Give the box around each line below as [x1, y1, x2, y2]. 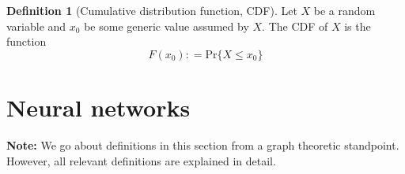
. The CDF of [262, 17, 328, 34]
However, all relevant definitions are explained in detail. [6, 152, 276, 168]
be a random [313, 2, 376, 18]
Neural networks [6, 91, 191, 123]
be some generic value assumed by [84, 17, 249, 34]
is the [344, 17, 371, 34]
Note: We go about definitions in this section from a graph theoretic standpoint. [6, 136, 399, 153]
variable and [6, 17, 66, 34]
